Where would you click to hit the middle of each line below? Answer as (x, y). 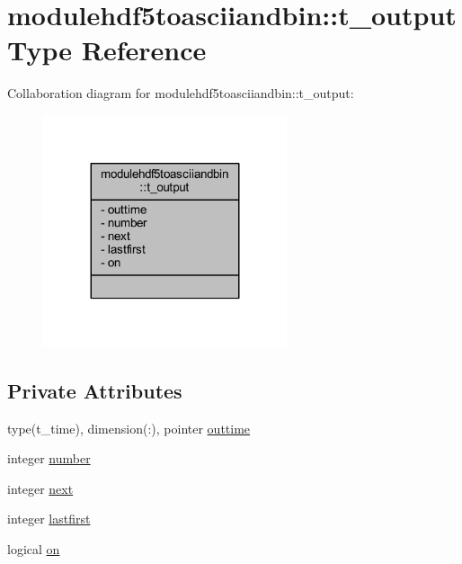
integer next (40, 488)
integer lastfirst (49, 519)
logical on (34, 548)
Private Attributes (95, 390)
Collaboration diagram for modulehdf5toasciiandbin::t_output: (181, 93)
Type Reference (107, 50)
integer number (49, 458)
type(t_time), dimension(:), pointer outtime (129, 428)
